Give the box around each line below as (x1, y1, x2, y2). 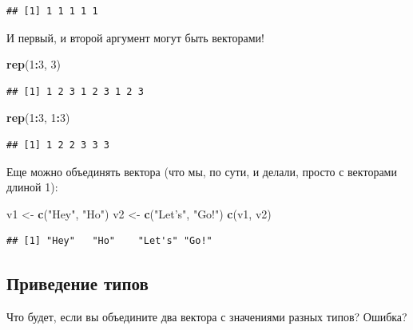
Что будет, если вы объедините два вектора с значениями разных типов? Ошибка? (6, 308, 407, 325)
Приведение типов (6, 271, 149, 296)
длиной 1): (6, 179, 58, 195)
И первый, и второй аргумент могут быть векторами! (6, 29, 264, 45)
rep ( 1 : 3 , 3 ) (6, 56, 61, 73)
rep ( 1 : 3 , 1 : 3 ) (6, 109, 70, 126)
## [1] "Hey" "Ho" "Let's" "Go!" (6, 235, 212, 247)
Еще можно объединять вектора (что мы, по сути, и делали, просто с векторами (6, 163, 397, 179)
